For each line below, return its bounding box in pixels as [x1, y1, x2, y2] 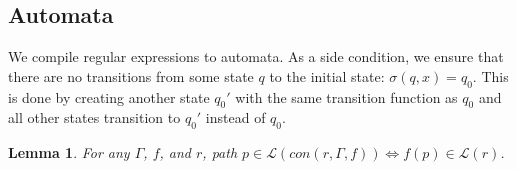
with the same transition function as [235, 86, 458, 107]
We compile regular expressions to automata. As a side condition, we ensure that [8, 46, 504, 67]
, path [202, 142, 238, 163]
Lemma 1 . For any [8, 142, 130, 163]
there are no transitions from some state [8, 65, 254, 86]
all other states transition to [8, 107, 181, 128]
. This [472, 65, 509, 86]
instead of [205, 107, 266, 128]
